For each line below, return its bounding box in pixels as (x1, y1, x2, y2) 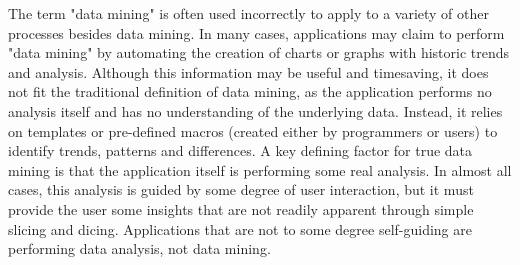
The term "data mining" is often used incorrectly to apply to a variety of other (8, 3, 489, 23)
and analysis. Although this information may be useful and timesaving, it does (8, 61, 489, 82)
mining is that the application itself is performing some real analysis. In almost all (8, 159, 512, 180)
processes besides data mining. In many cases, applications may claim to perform (8, 22, 505, 43)
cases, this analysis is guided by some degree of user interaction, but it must (8, 179, 474, 200)
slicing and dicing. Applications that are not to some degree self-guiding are (8, 218, 472, 239)
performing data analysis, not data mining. (8, 238, 271, 259)
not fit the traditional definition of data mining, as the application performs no (8, 81, 492, 102)
